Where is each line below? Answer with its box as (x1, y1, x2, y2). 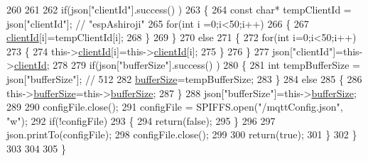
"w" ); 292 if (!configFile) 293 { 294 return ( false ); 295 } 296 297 (6, 113, 276, 128)
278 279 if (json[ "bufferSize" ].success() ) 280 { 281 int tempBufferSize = (53, 57, 360, 72)
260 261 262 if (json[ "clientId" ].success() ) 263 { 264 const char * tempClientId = (6, 2, 352, 16)
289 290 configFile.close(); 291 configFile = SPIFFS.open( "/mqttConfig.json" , (6, 99, 343, 114)
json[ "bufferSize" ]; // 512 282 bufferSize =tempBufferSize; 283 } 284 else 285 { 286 (6, 71, 362, 86)
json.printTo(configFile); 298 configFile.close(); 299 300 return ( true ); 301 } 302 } (6, 127, 357, 142)
